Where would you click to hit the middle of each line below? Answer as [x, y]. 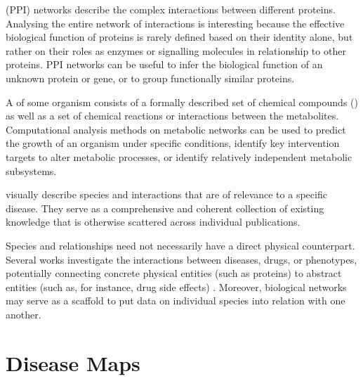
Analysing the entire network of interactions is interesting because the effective [175, 23]
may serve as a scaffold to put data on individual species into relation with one [176, 301]
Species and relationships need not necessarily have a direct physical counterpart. [180, 245]
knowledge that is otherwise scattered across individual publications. [153, 222]
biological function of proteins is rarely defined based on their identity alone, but [179, 37]
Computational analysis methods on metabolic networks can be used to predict [176, 129]
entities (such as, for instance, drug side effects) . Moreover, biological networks [176, 286]
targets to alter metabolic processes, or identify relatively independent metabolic [179, 156]
